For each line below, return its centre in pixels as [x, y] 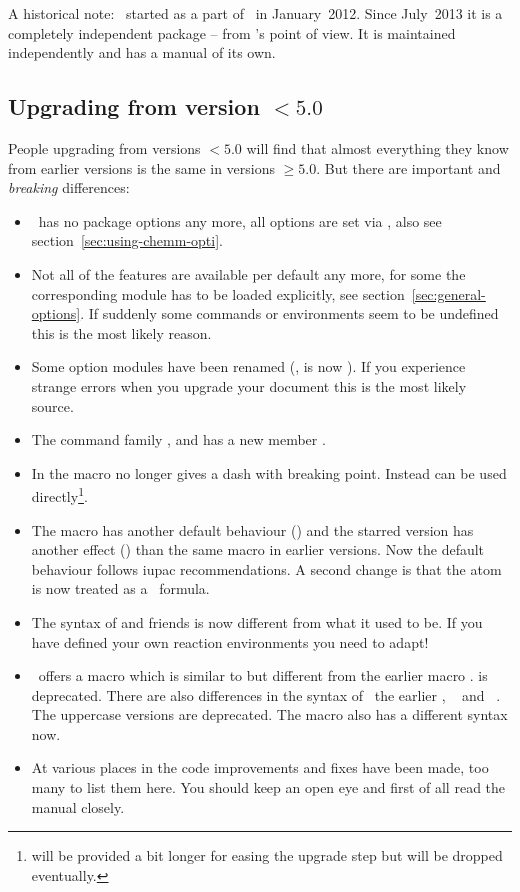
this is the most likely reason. [121, 332]
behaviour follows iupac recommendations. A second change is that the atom [266, 568]
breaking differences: [69, 187]
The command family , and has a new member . [178, 439]
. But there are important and [408, 167]
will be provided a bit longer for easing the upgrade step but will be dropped [267, 855]
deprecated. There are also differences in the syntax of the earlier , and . [266, 694]
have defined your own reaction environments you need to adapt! [230, 641]
